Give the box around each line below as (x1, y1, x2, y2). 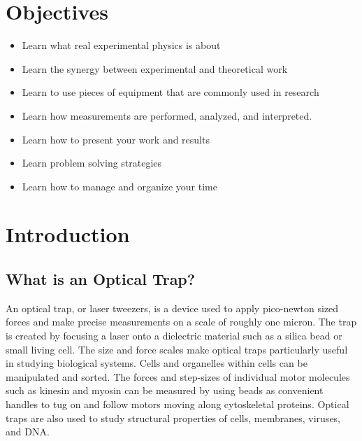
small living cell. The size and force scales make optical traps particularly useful (6, 342, 348, 356)
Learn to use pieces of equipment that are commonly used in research (22, 85, 319, 99)
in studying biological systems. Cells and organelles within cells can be (6, 356, 307, 370)
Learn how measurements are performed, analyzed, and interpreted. (22, 108, 312, 122)
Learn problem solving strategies (22, 155, 162, 170)
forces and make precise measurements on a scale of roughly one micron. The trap (6, 314, 357, 329)
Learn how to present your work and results (22, 132, 210, 146)
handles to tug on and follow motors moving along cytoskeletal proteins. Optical (6, 397, 349, 412)
